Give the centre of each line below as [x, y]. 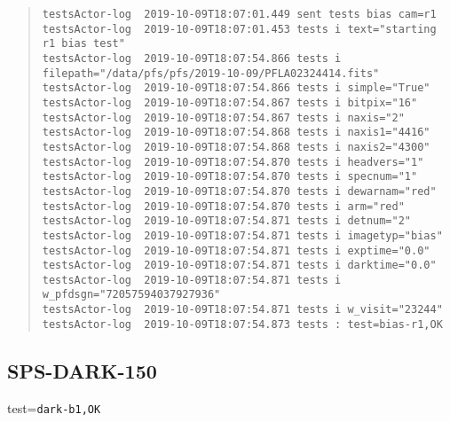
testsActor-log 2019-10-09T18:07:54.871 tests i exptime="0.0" [236, 250]
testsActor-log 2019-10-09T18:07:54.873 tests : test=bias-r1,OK [242, 324]
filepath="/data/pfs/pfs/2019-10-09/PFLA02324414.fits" [211, 73]
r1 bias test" [83, 44]
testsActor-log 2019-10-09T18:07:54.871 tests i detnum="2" [227, 221]
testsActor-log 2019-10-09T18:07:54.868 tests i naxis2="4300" [236, 147]
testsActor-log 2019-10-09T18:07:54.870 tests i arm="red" [223, 206]
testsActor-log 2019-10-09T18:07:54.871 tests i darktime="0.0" [239, 266]
